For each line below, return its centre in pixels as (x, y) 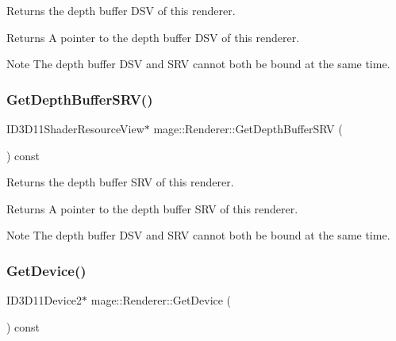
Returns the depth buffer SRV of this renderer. (120, 182)
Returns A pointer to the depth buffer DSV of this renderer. (153, 37)
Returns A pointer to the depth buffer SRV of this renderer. (152, 208)
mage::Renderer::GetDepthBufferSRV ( (248, 128)
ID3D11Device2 (44, 300)
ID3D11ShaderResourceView (75, 128)
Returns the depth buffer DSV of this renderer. (121, 10)
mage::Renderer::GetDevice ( (161, 300)
